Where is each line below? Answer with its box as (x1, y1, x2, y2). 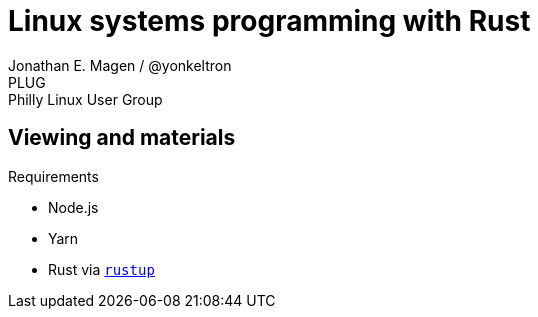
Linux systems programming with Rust (8, 4, 531, 38)
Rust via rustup (48, 260, 155, 278)
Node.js (48, 198, 99, 216)
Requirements (8, 167, 99, 185)
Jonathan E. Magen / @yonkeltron (8, 56, 232, 74)
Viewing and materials (8, 125, 236, 151)
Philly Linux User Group (8, 90, 163, 108)
